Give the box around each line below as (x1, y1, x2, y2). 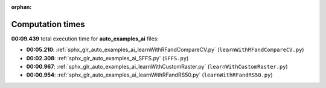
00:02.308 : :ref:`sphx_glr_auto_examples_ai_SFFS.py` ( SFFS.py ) (26, 54, 189, 61)
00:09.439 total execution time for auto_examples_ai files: (11, 35, 159, 42)
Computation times (11, 19, 85, 30)
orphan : (11, 4, 32, 10)
